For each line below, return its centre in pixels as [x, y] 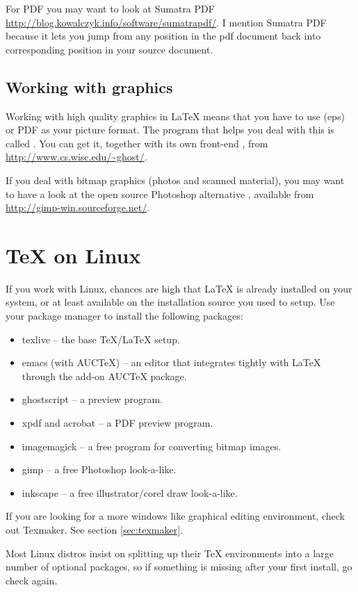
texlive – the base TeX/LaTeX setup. [101, 339]
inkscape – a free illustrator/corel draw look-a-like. [130, 492]
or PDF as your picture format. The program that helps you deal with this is [170, 130]
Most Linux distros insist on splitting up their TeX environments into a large [170, 553]
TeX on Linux [73, 255]
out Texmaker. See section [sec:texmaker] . [94, 529]
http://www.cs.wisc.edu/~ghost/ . [76, 157]
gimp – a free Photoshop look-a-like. [99, 469]
